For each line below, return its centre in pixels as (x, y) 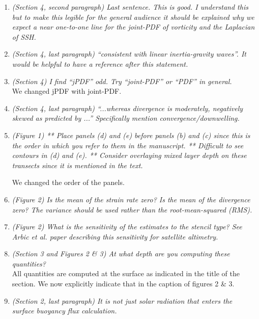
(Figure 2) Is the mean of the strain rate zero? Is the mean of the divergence (131, 199)
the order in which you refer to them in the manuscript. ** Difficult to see (128, 145)
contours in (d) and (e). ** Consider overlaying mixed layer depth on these (129, 155)
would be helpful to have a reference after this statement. (100, 63)
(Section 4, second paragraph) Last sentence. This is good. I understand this (130, 7)
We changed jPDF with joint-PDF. (67, 91)
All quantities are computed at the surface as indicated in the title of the (126, 273)
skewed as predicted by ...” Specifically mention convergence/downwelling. (126, 118)
